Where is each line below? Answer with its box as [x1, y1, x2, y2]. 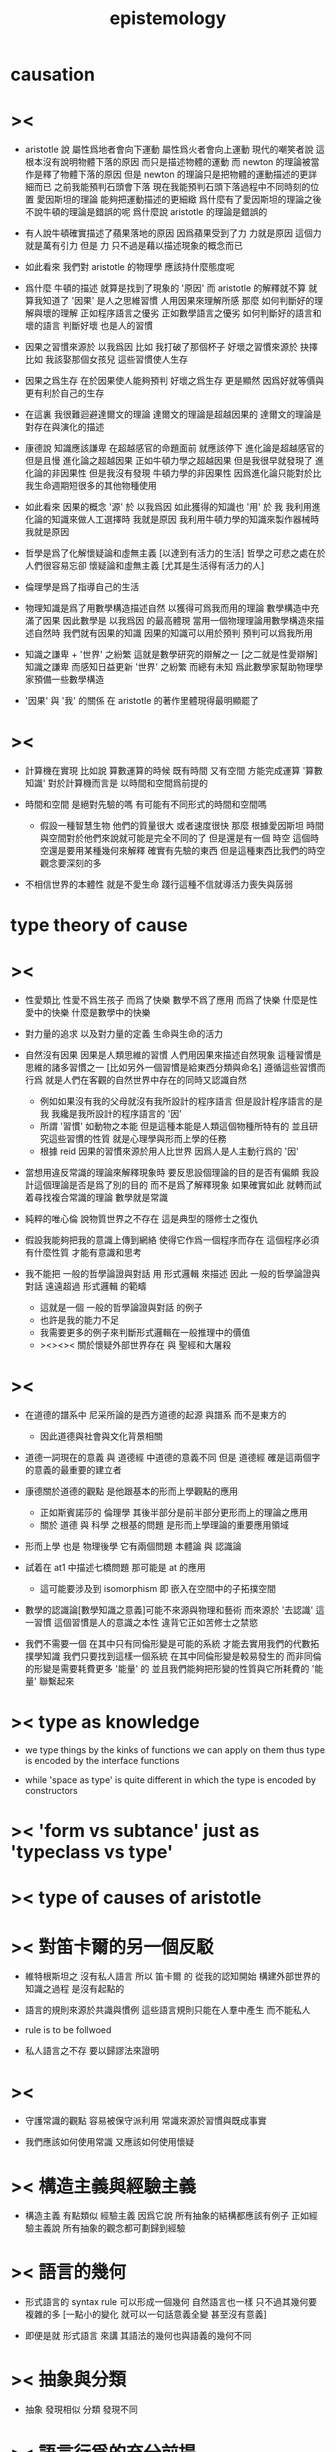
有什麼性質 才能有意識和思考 [24, 1247, 142, 1259]
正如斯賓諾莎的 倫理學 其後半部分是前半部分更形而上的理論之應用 [39, 1507, 308, 1519]
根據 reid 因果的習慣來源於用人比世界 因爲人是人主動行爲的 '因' [39, 1145, 299, 1157]
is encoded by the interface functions [24, 1755, 180, 1767]
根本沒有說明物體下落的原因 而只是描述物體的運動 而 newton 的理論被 [24, 156, 312, 168]
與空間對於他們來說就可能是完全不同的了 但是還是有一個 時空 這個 [39, 832, 311, 844]
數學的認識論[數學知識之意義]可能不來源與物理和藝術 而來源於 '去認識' [24, 1604, 314, 1616]
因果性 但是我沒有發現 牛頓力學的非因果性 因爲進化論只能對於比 [59, 467, 322, 479]
